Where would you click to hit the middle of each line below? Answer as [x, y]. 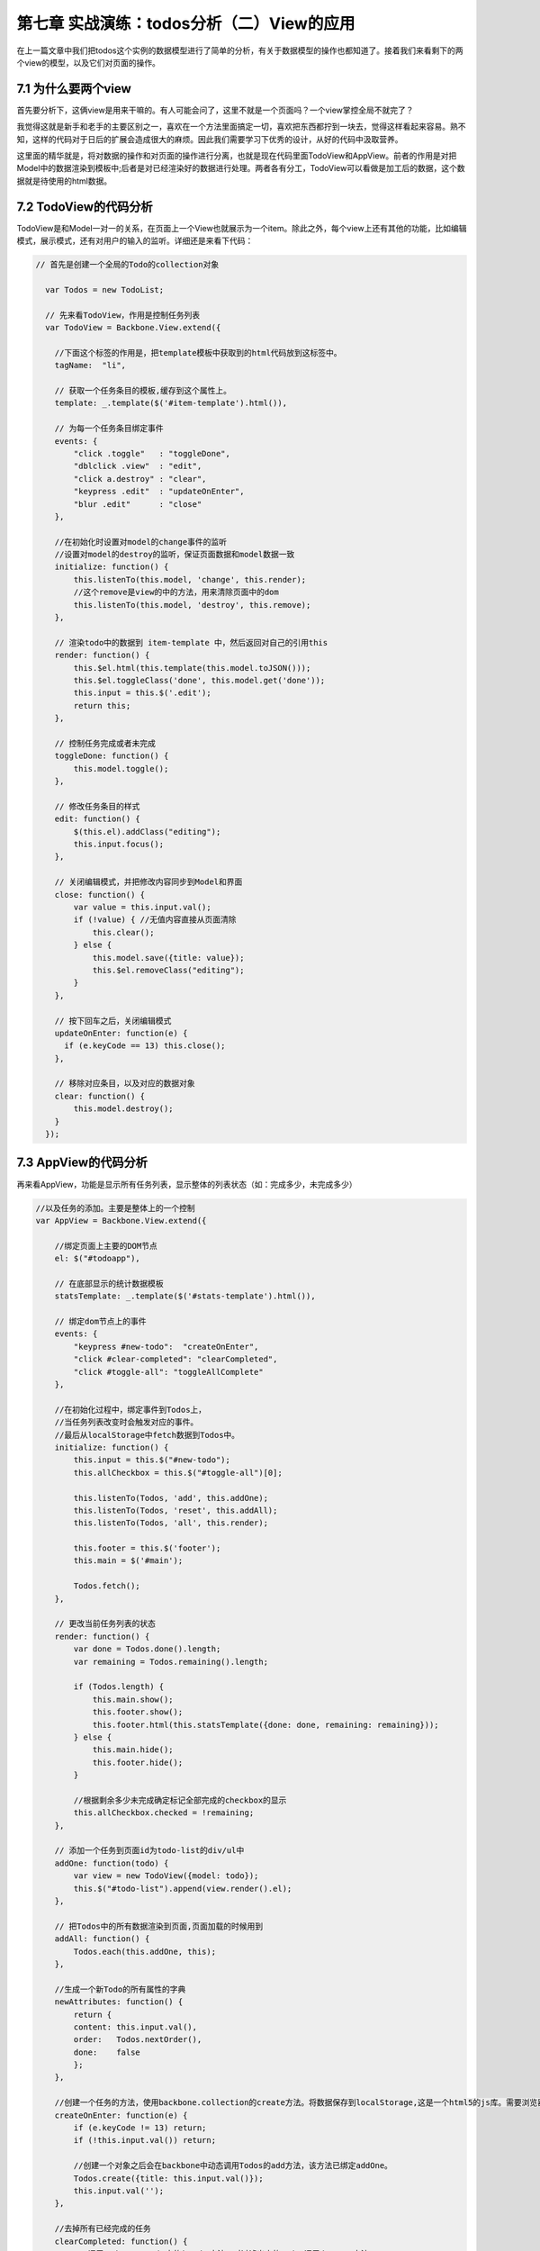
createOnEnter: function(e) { [121, 2115]
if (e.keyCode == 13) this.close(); [145, 1046]
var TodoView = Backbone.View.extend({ [133, 328]
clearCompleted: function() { [121, 2241]
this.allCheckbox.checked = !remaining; [164, 1813]
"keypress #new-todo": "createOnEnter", [166, 1347]
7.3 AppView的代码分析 [82, 1163]
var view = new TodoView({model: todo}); [166, 1876]
